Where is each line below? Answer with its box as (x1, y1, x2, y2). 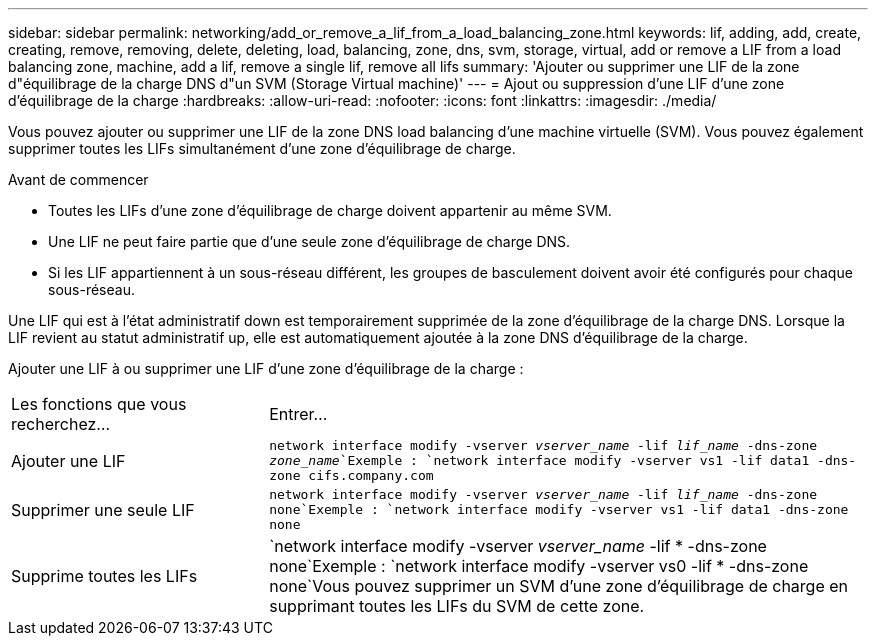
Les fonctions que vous (11, 394, 187, 414)
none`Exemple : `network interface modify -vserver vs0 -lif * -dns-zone (269, 556, 809, 576)
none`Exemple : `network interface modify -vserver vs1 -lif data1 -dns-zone (269, 502, 849, 517)
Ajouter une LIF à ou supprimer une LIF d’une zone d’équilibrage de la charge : (8, 360, 524, 377)
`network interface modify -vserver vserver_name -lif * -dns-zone (269, 536, 767, 556)
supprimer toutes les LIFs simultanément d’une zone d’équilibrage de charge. (8, 140, 516, 157)
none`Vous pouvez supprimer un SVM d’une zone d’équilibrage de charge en (269, 576, 849, 596)
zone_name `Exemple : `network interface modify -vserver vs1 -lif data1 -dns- (269, 453, 857, 468)
